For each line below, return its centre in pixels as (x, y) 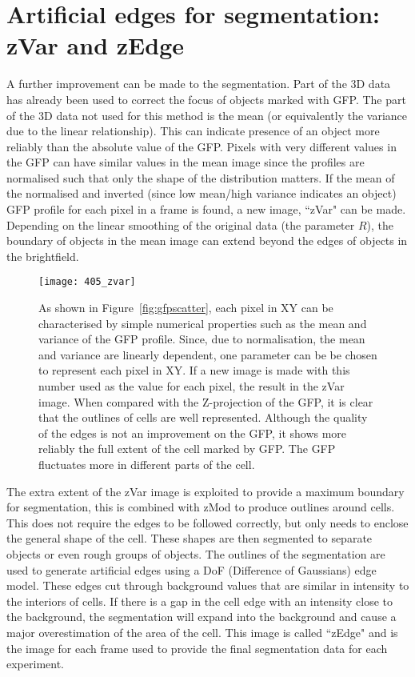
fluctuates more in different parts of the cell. (147, 465)
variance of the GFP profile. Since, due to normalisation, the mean (202, 339)
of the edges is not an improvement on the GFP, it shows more (193, 433)
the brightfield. (43, 256)
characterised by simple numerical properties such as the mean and (203, 323)
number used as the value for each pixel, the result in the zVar (192, 386)
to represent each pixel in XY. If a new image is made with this (194, 370)
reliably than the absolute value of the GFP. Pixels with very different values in (202, 146)
